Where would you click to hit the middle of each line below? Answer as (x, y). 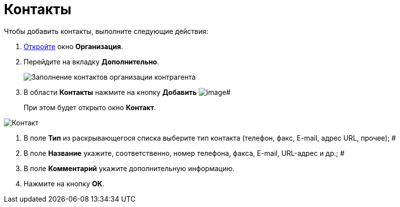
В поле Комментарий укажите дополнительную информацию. (129, 168)
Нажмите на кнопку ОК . (64, 183)
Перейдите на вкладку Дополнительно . (92, 61)
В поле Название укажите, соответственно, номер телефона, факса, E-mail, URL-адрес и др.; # (184, 153)
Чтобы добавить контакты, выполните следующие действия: (106, 31)
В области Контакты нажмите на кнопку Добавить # (127, 92)
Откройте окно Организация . (73, 46)
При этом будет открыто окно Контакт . (90, 107)
